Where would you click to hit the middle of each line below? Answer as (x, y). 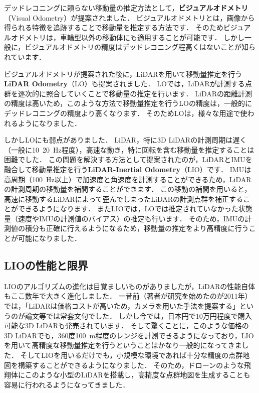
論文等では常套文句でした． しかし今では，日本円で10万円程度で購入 (138, 315)
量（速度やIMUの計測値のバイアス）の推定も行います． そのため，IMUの (124, 218)
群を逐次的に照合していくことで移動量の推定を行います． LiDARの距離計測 (128, 93)
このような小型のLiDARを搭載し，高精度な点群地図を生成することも (138, 375)
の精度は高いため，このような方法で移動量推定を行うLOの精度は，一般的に (128, 103)
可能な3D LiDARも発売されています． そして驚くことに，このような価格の (126, 325)
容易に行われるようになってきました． (67, 384)
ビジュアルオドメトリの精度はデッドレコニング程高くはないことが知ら (140, 47)
